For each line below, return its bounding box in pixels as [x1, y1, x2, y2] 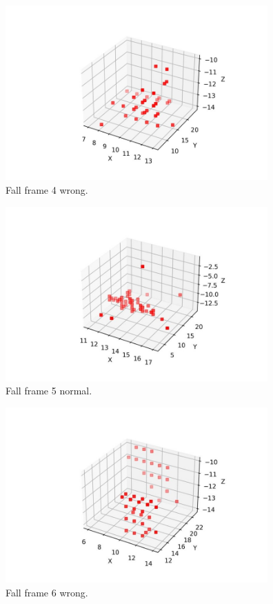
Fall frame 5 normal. [6, 383, 92, 398]
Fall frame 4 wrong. [6, 182, 88, 197]
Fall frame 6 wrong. [6, 585, 88, 599]
